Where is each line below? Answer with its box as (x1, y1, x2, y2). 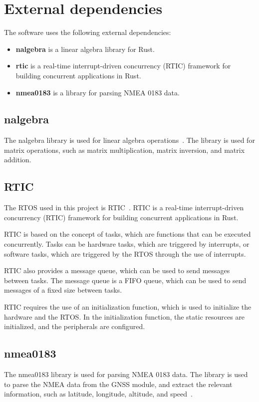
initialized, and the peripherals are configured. (4, 321, 145, 332)
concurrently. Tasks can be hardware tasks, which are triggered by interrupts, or (4, 239, 250, 249)
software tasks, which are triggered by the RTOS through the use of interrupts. (4, 248, 246, 259)
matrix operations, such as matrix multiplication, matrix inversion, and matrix (4, 144, 245, 155)
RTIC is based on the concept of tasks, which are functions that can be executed (4, 229, 251, 239)
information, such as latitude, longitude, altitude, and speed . (4, 389, 193, 399)
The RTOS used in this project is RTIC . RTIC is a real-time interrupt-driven (4, 202, 244, 213)
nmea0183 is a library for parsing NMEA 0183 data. (15, 87, 180, 97)
